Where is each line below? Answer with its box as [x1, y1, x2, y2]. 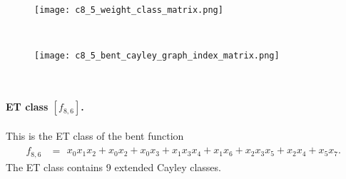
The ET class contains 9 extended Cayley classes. [6, 159, 221, 174]
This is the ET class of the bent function [6, 128, 184, 143]
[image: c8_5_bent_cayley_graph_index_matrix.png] [34, 51, 280, 61]
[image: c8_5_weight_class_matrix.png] [34, 5, 223, 15]
